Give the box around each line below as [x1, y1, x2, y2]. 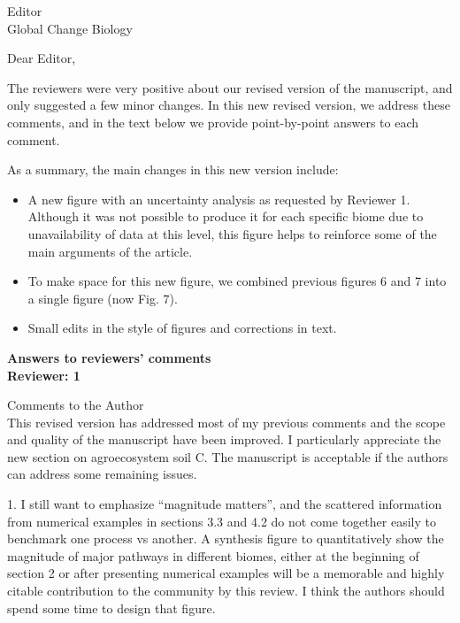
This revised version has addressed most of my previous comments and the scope [7, 412, 446, 431]
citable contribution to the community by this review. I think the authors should [7, 581, 445, 600]
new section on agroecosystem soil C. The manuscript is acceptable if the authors [7, 447, 448, 465]
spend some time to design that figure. [7, 598, 216, 617]
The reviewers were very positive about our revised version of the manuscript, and [7, 78, 453, 96]
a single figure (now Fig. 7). [27, 288, 178, 307]
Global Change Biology [7, 19, 133, 37]
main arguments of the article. [27, 242, 193, 260]
